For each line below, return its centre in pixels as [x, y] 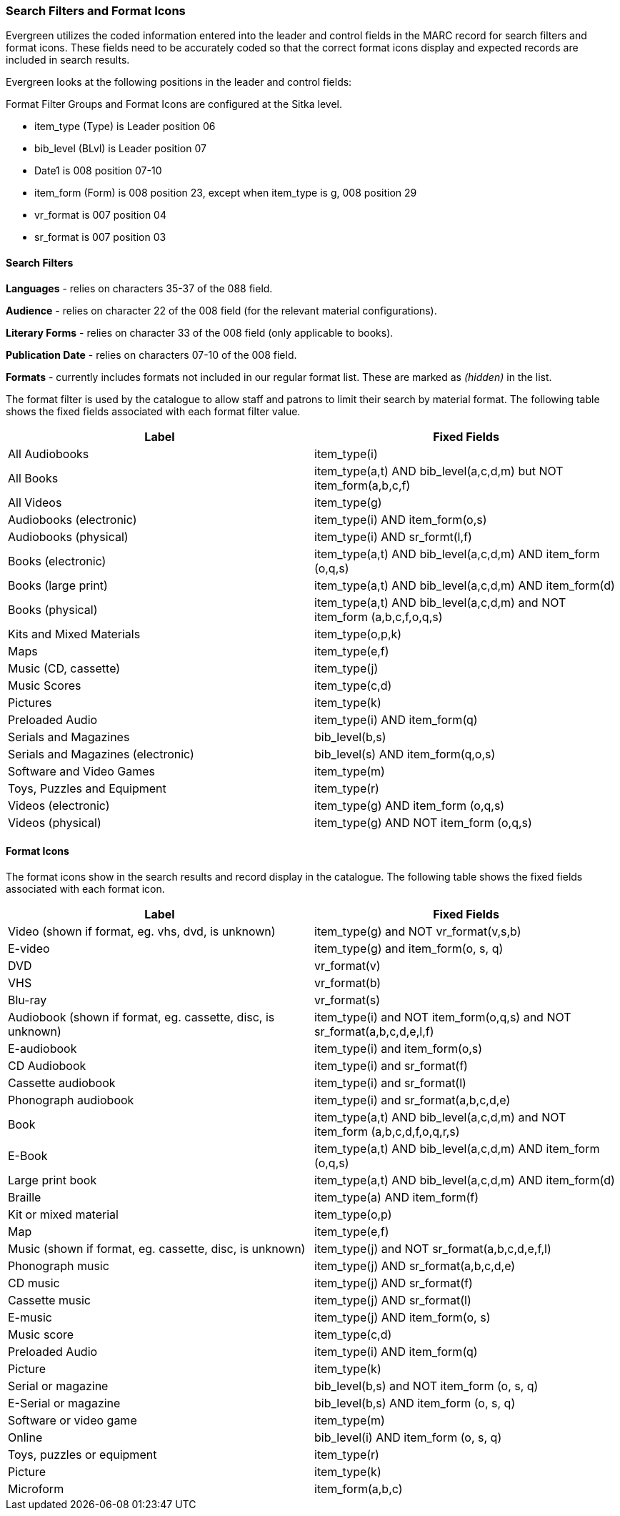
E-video [29, 948]
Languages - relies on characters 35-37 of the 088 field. [139, 288]
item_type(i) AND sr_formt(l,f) [393, 536]
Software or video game [72, 1420]
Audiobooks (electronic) [72, 519]
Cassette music [49, 1300]
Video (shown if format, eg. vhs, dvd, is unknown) [142, 931]
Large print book [52, 1180]
